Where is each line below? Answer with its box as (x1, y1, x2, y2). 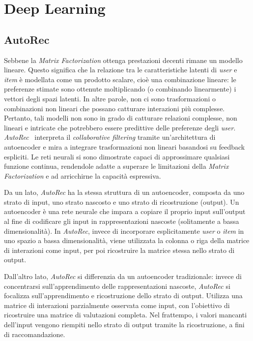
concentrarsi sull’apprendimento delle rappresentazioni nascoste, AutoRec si (4, 280, 230, 291)
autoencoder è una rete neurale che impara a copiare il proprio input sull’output (4, 206, 246, 217)
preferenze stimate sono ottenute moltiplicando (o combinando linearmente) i (4, 84, 236, 94)
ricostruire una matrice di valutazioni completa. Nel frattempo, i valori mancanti (4, 310, 247, 320)
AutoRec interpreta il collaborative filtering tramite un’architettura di (4, 132, 216, 142)
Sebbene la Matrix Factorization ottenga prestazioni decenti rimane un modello (4, 55, 243, 65)
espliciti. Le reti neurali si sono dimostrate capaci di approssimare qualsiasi (4, 151, 230, 161)
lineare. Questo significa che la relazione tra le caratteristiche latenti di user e (4, 64, 237, 75)
